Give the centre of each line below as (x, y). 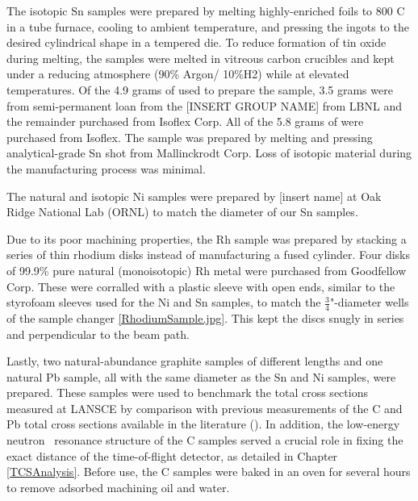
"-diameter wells (369, 302)
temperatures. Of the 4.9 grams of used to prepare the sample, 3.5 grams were (200, 89)
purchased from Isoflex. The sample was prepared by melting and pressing (190, 137)
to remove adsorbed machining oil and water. (118, 487)
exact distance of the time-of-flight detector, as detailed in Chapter (172, 455)
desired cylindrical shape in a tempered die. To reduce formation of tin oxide (196, 42)
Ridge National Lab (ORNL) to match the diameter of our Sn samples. (182, 212)
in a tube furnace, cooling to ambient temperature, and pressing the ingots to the (208, 26)
